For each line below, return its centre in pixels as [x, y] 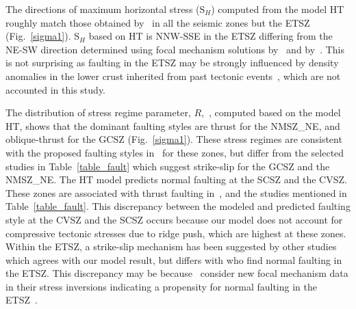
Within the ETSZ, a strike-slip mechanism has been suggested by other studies [171, 246]
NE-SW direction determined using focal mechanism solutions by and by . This [175, 49]
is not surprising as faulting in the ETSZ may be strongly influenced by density [172, 63]
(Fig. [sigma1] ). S [43, 36]
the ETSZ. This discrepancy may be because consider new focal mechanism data [177, 273]
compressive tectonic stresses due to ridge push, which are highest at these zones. [176, 233]
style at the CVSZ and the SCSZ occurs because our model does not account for [174, 219]
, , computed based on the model [271, 112]
